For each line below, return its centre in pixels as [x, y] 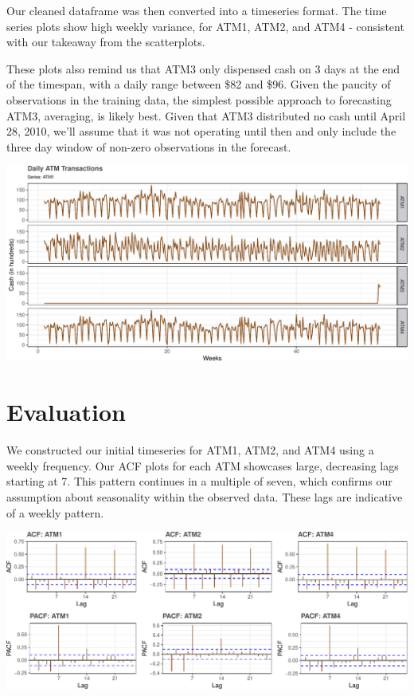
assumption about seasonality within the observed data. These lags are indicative [205, 496]
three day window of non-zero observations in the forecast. [149, 146]
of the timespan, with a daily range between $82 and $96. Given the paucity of [199, 84]
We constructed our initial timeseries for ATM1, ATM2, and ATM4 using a [190, 450]
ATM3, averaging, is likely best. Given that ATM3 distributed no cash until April [206, 115]
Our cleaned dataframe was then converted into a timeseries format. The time [197, 10]
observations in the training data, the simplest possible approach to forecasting [199, 99]
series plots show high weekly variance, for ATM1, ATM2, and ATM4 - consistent [205, 26]
